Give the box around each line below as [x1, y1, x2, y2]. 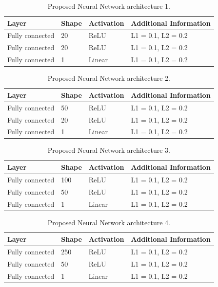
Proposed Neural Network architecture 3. [47, 145, 170, 155]
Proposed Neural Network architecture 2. [47, 73, 170, 83]
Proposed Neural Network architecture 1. [47, 1, 170, 11]
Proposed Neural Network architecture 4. [47, 217, 170, 227]
